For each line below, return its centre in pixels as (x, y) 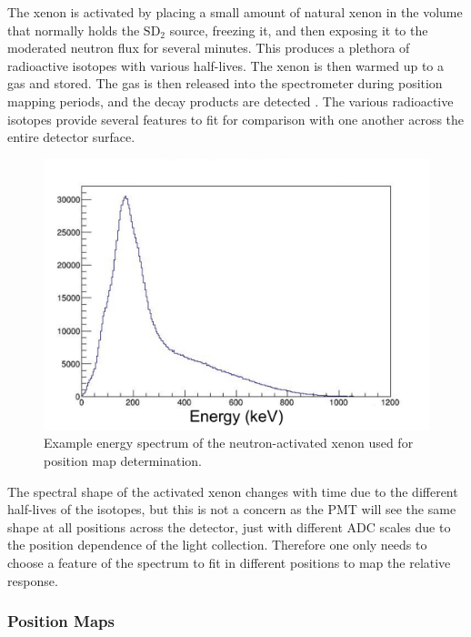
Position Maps (61, 621)
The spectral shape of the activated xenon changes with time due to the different (233, 491)
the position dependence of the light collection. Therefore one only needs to (217, 545)
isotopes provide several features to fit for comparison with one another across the (236, 119)
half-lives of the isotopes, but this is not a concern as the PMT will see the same (232, 509)
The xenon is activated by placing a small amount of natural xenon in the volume (235, 12)
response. (33, 580)
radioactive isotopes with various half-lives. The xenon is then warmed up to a (225, 65)
